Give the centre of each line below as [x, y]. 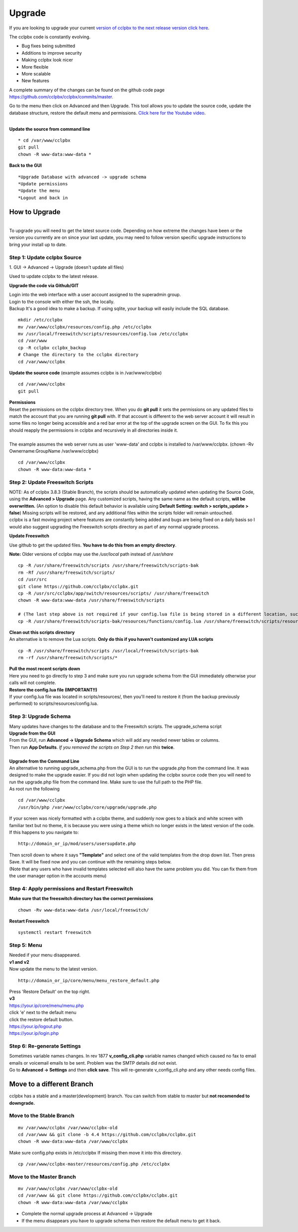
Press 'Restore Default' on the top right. [50, 992]
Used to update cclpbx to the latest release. [54, 276]
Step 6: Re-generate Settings [45, 1046]
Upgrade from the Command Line [44, 761]
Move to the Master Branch [43, 1176]
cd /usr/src [33, 579]
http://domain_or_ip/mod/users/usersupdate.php [77, 844]
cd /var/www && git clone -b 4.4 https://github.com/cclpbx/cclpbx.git [107, 1134]
